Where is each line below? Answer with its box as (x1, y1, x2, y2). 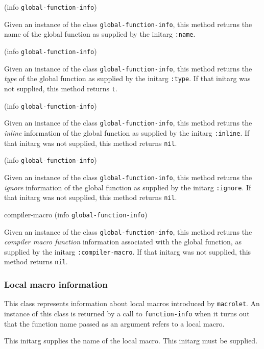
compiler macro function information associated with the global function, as (4, 236, 242, 247)
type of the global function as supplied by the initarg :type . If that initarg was (4, 73, 251, 84)
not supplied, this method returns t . (4, 83, 117, 93)
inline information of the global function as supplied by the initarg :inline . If (4, 127, 250, 138)
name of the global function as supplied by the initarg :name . (4, 29, 196, 39)
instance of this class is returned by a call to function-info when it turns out (4, 308, 250, 318)
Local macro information (4, 278, 108, 290)
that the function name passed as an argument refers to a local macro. (4, 318, 225, 329)
